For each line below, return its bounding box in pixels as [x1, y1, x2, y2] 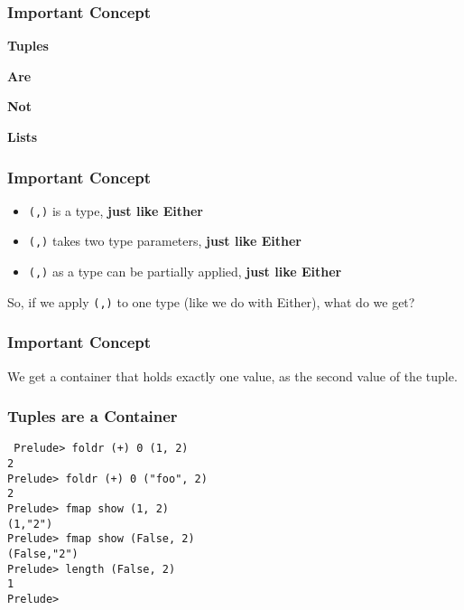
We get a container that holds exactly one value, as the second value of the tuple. [7, 366, 458, 385]
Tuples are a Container [7, 405, 178, 427]
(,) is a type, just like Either [28, 201, 203, 220]
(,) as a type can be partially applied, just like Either [28, 262, 342, 281]
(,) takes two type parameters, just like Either [28, 231, 302, 250]
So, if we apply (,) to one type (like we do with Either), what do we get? [7, 292, 415, 311]
